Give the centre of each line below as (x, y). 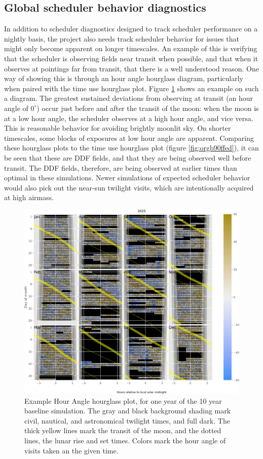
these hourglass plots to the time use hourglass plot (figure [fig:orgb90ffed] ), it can (131, 148)
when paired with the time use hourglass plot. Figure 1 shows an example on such (131, 88)
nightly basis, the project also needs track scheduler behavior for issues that (122, 38)
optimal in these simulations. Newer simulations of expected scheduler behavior (127, 178)
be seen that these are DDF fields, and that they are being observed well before (128, 157)
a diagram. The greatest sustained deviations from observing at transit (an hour (129, 98)
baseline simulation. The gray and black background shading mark (128, 411)
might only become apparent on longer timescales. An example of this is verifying (131, 48)
